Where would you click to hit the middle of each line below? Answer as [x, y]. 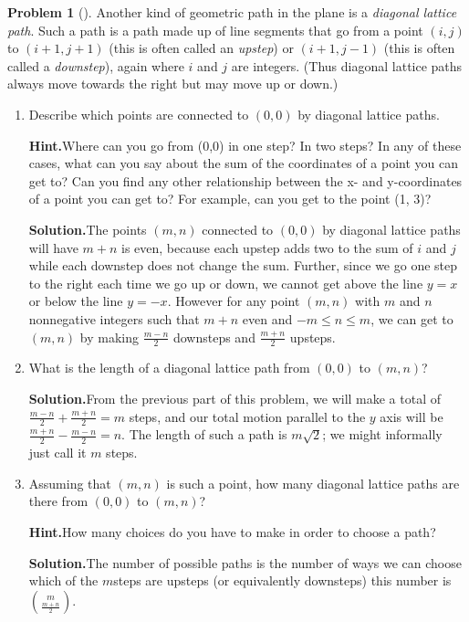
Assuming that [70, 483]
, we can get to [412, 318]
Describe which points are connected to [139, 114]
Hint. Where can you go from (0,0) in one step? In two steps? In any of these [245, 145]
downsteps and [214, 337]
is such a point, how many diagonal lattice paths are [313, 483]
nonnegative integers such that [114, 318]
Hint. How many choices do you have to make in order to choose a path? [232, 531]
